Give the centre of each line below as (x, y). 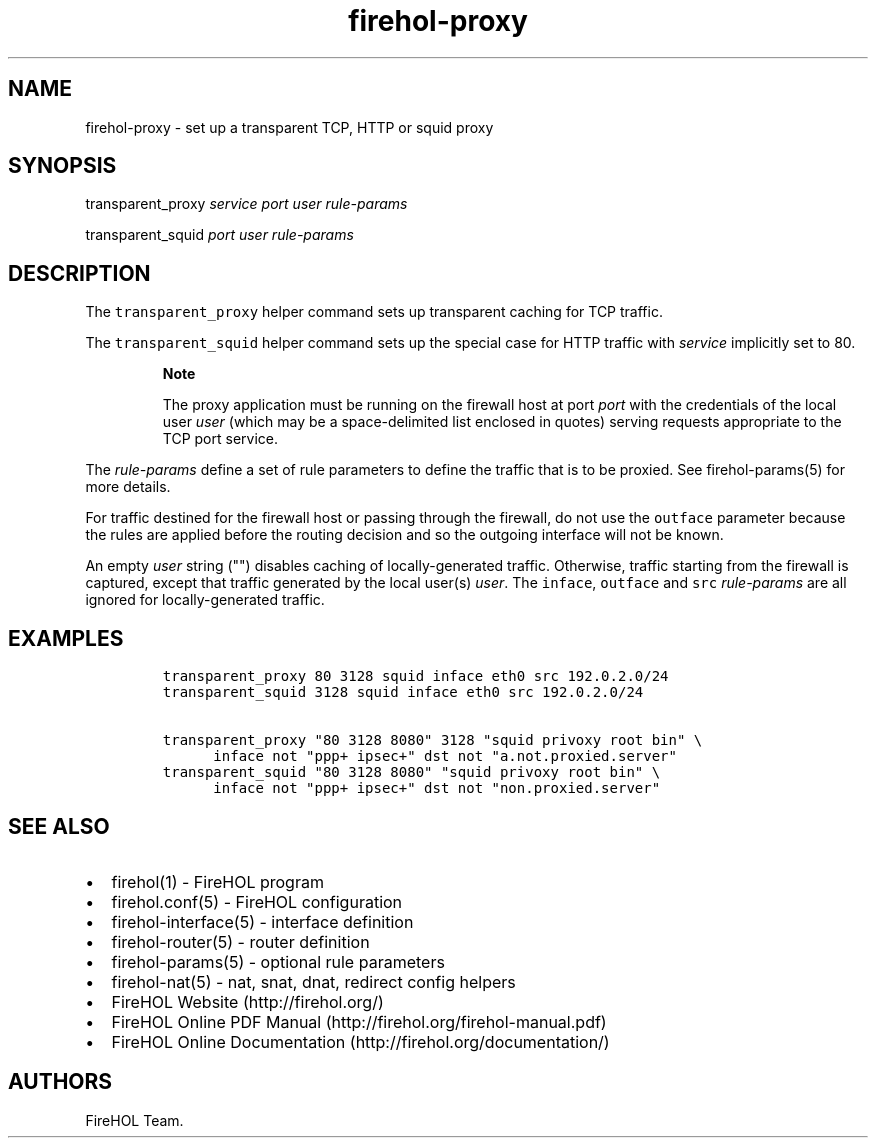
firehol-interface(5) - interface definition (262, 921)
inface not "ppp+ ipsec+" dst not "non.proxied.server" (437, 788)
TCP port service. (220, 439)
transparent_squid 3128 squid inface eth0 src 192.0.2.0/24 (403, 692)
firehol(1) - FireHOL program (217, 881)
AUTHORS (60, 1082)
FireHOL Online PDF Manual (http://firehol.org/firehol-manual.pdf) (359, 1021)
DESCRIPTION (79, 273)
